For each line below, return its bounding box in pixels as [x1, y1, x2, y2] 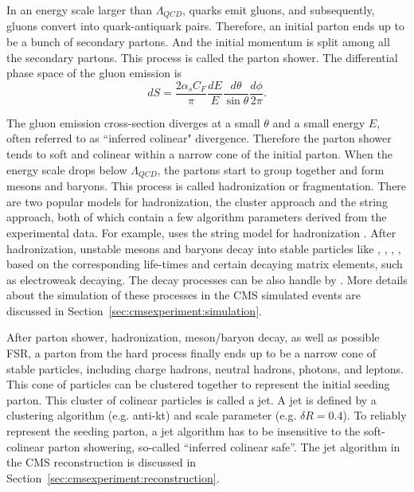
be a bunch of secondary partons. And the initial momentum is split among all [6, 33, 390, 50]
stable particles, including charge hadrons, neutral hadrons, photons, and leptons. [6, 360, 404, 377]
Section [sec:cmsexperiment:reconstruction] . [6, 469, 220, 486]
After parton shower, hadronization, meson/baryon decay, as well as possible [6, 329, 380, 346]
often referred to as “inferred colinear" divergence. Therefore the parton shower [6, 130, 392, 146]
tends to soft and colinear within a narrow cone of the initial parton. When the [6, 146, 393, 162]
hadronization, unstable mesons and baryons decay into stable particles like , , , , [6, 240, 401, 256]
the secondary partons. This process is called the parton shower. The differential [6, 49, 398, 65]
